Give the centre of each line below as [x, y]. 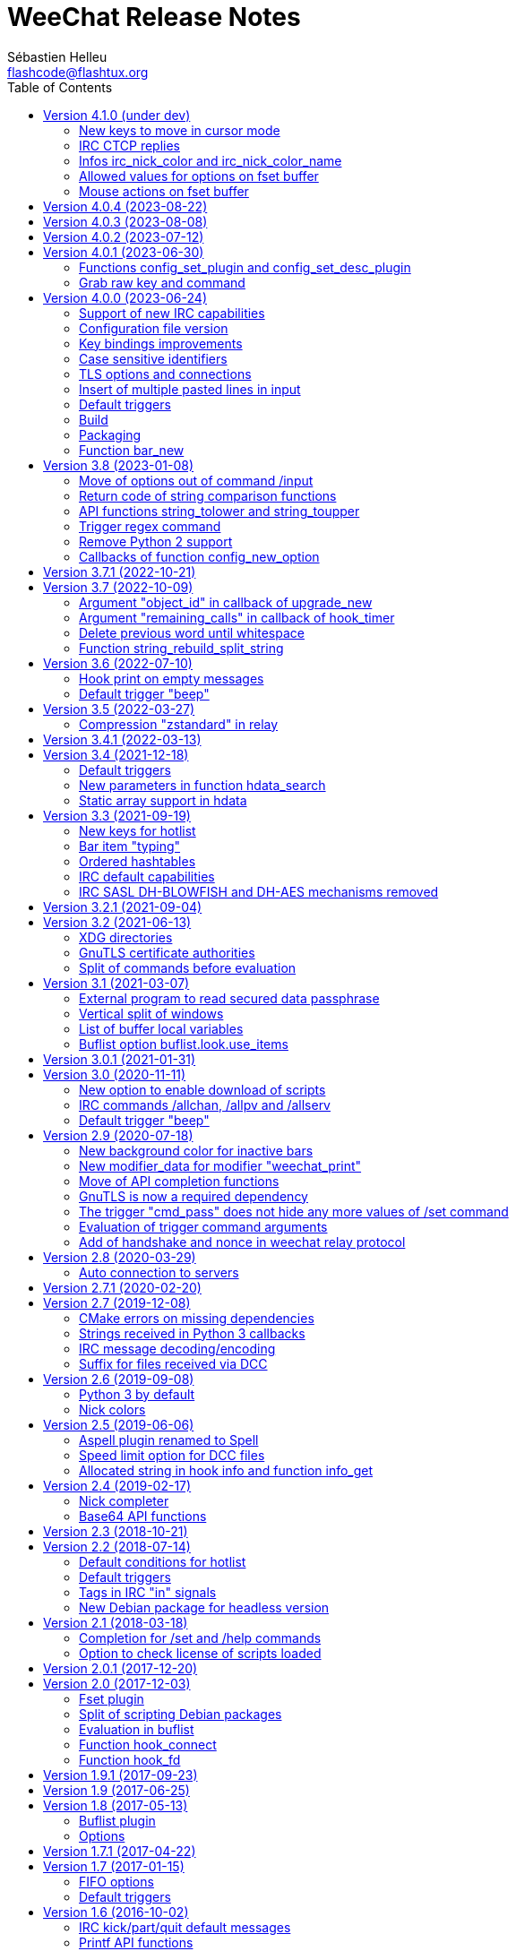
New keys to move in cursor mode [180, 130]
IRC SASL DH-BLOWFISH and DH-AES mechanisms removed [259, 891]
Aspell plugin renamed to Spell [169, 1440]
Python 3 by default [137, 1394]
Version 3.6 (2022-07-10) [118, 663]
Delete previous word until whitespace [192, 632]
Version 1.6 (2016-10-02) [116, 1912]
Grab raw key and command [162, 282]
